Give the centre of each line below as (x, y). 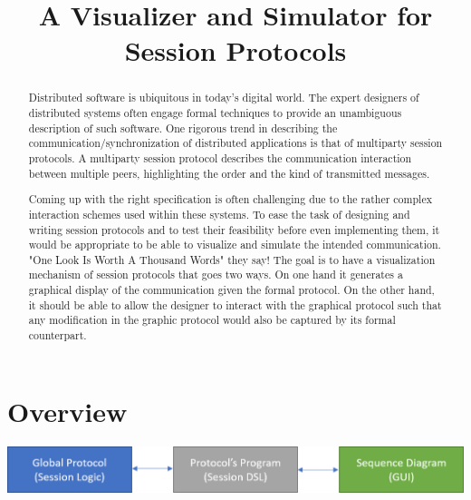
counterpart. (58, 335)
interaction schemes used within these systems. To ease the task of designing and (219, 214)
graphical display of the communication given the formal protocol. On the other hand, (231, 290)
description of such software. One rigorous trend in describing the (183, 127)
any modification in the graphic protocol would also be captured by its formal (212, 320)
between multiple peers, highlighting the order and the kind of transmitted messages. (229, 173)
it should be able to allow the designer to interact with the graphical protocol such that (235, 304)
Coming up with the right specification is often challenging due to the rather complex (230, 199)
